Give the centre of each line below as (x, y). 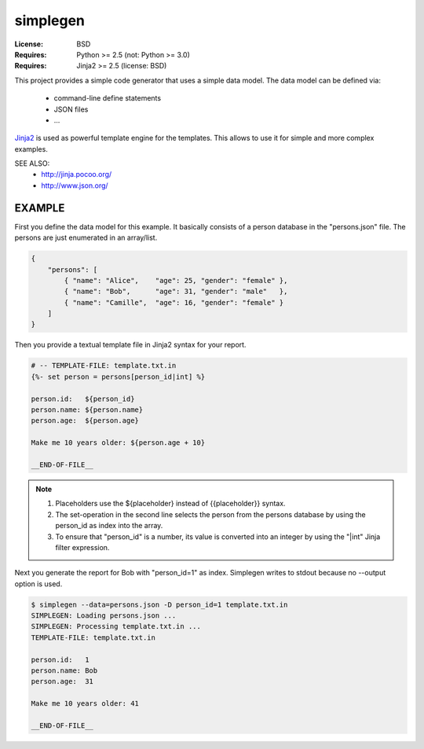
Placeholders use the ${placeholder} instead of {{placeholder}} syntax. (170, 504)
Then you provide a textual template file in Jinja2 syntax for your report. (130, 345)
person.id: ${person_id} (83, 398)
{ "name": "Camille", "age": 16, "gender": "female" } (174, 302)
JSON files (71, 109)
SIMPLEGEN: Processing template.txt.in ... (116, 626)
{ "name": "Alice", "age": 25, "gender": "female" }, (176, 280)
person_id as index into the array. (109, 526)
